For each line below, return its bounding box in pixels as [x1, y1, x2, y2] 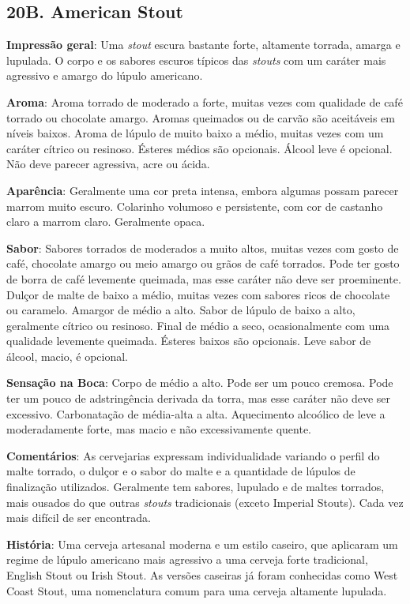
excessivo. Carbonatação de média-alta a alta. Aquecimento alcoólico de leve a [6, 405, 386, 422]
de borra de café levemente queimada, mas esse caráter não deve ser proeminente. [6, 270, 401, 287]
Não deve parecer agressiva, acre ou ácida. [6, 156, 210, 172]
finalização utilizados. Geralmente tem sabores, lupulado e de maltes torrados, [6, 478, 385, 495]
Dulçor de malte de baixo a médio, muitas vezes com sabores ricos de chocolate [6, 286, 390, 302]
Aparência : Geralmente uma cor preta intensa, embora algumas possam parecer [6, 182, 399, 198]
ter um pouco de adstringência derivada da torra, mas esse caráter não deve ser [6, 390, 390, 407]
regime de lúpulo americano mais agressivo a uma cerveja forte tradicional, [6, 551, 368, 568]
